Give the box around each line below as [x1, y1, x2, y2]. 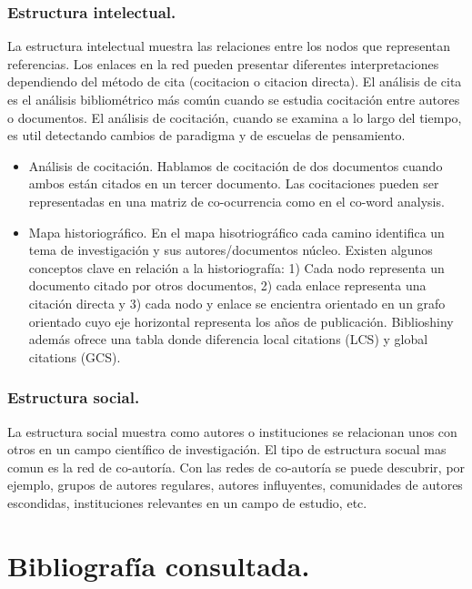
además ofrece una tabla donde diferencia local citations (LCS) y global [28, 330, 428, 349]
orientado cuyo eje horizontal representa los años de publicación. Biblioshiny [28, 311, 454, 330]
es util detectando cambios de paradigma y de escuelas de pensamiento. [7, 126, 406, 145]
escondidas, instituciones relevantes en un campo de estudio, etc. [7, 493, 367, 512]
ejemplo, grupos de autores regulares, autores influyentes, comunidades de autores [7, 475, 463, 494]
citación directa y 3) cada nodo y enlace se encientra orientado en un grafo [28, 293, 446, 312]
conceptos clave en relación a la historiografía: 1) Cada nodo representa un [28, 258, 445, 277]
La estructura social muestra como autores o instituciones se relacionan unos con [7, 421, 457, 441]
